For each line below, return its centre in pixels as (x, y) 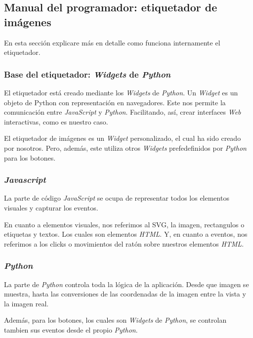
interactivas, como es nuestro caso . (56, 121)
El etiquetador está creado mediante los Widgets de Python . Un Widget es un (121, 92)
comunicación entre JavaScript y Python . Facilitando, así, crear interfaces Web (123, 112)
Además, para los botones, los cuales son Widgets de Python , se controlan (115, 320)
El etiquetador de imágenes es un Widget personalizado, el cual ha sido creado (123, 138)
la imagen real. (26, 303)
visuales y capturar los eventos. (51, 207)
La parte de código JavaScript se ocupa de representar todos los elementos (117, 198)
